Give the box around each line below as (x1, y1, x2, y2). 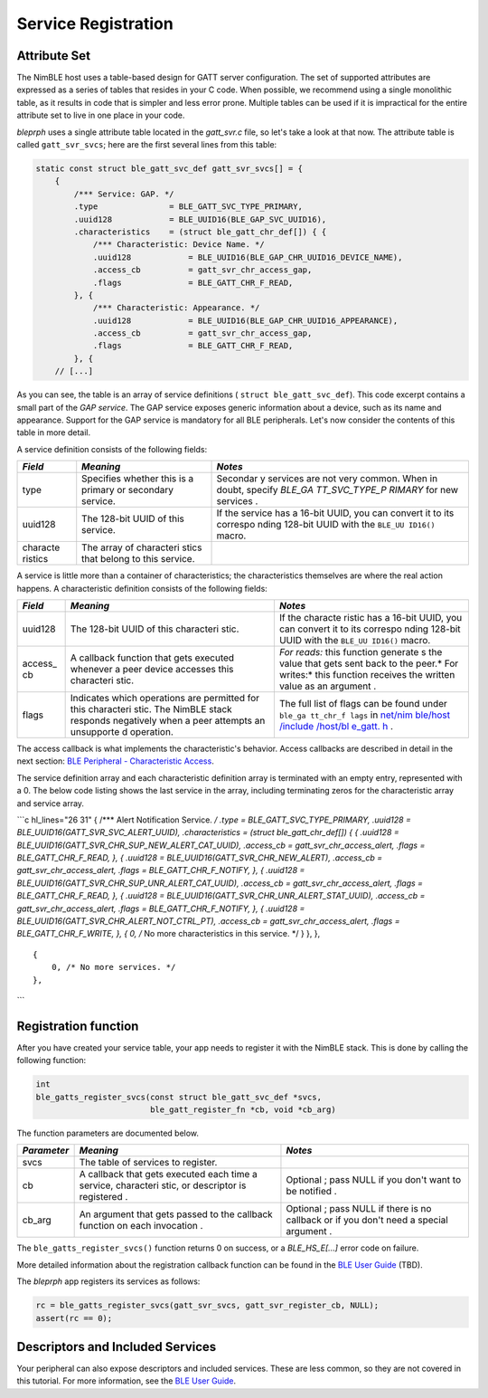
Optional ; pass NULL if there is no (286, 1203, 432, 1215)
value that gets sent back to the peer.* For (278, 657, 459, 670)
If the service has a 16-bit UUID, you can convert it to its (216, 507, 455, 519)
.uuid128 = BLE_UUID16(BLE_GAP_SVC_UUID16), (73, 214, 327, 224)
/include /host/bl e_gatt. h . (278, 719, 393, 732)
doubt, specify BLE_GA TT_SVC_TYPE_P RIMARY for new (216, 484, 459, 497)
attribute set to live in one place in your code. (16, 109, 185, 121)
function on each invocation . (79, 1220, 203, 1232)
